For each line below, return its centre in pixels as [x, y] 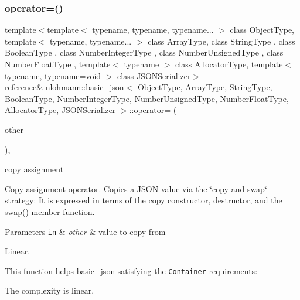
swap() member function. [50, 211]
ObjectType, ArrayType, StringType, [205, 87]
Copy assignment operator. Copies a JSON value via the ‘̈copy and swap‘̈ [136, 188]
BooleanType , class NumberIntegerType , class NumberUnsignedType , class [144, 52]
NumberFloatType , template [58, 64]
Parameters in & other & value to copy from [85, 231]
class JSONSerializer [154, 75]
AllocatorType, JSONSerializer [60, 110]
